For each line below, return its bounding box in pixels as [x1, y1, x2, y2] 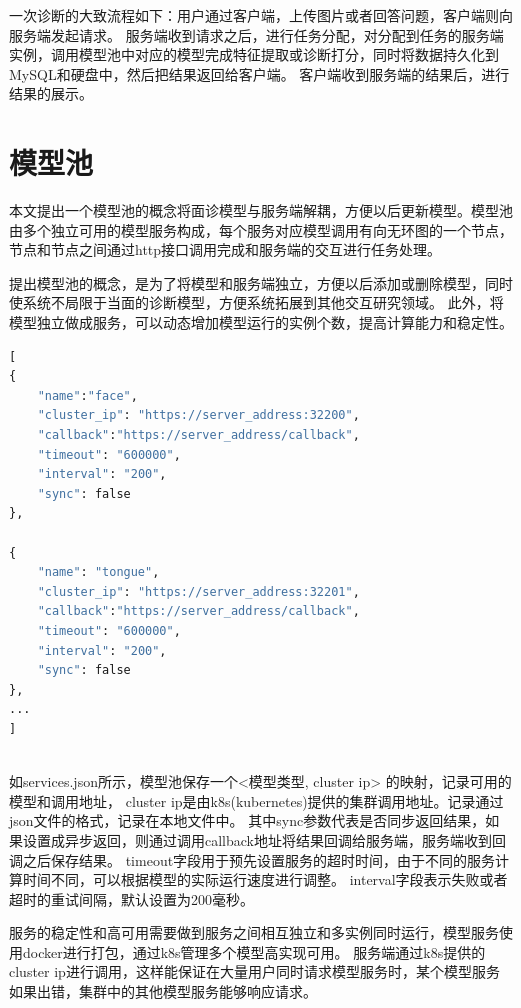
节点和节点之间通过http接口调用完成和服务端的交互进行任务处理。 [9, 239, 442, 260]
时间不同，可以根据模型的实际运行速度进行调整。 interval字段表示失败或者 [22, 869, 508, 890]
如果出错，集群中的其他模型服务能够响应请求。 [9, 981, 317, 1002]
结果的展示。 [9, 83, 93, 104]
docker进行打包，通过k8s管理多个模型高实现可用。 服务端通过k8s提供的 [22, 941, 486, 962]
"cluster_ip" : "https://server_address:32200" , [37, 408, 360, 423]
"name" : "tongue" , [37, 565, 160, 580]
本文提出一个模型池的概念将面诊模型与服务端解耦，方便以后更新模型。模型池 [9, 200, 513, 221]
